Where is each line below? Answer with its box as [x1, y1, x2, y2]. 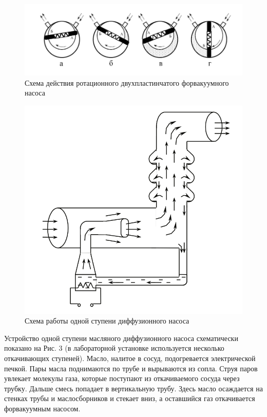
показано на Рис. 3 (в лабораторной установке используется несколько [4, 343, 224, 353]
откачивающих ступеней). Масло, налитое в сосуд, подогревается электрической [4, 353, 256, 364]
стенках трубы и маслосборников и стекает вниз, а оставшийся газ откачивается [4, 393, 255, 404]
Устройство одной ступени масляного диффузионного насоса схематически [4, 332, 238, 343]
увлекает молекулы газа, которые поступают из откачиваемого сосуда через [4, 373, 240, 384]
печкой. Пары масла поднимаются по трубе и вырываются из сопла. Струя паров [4, 363, 258, 373]
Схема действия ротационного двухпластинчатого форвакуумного [25, 77, 229, 88]
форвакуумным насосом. [4, 403, 81, 413]
